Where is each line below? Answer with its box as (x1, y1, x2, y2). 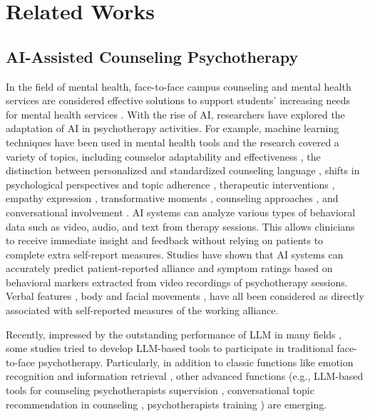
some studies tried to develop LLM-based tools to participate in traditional (6, 341, 334, 356)
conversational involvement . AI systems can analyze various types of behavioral (6, 204, 356, 219)
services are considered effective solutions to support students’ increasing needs (6, 93, 351, 108)
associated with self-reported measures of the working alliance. (6, 303, 279, 318)
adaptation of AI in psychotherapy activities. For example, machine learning (6, 121, 339, 136)
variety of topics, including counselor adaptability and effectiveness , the (6, 149, 321, 164)
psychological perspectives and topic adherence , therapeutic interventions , (6, 176, 335, 191)
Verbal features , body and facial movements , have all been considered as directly (6, 288, 364, 303)
